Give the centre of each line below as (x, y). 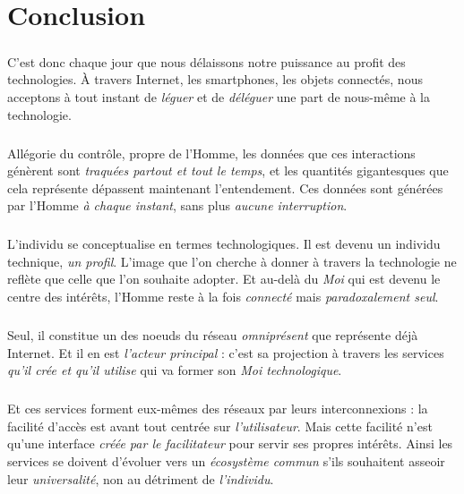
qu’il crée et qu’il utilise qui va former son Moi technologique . (175, 370)
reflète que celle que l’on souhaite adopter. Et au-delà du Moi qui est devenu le (224, 279)
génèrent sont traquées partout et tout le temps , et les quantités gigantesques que (228, 170)
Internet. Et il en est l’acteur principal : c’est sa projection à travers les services (226, 352)
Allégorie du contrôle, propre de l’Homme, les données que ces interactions (211, 153)
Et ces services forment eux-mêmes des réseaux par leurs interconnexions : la (218, 409)
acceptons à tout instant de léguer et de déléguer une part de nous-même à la (219, 96)
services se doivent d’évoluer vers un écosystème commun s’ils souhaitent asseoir (226, 460)
